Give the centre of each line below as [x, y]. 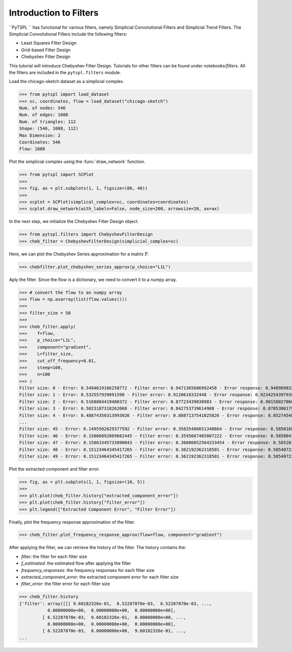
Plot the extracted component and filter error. [54, 469]
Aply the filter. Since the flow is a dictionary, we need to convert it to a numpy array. [93, 279]
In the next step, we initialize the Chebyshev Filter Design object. [74, 222]
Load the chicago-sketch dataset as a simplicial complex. [66, 81]
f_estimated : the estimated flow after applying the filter [76, 563]
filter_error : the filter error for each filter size [66, 584]
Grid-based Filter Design [46, 50]
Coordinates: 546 [40, 142]
